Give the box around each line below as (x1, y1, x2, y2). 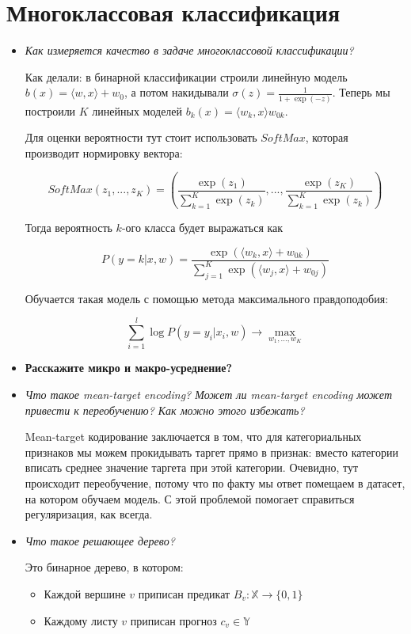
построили (25, 102, 76, 119)
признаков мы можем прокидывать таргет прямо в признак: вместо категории (25, 443, 398, 460)
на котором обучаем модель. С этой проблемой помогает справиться (25, 490, 355, 507)
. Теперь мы (332, 84, 390, 101)
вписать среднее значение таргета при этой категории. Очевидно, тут (25, 459, 359, 476)
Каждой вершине (44, 585, 126, 602)
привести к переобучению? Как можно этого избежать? (25, 401, 305, 418)
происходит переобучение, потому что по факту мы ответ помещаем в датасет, (25, 475, 405, 492)
